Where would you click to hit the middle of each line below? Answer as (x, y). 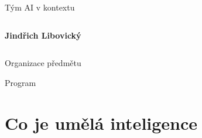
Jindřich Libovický (43, 35)
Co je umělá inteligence (101, 123)
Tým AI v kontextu (40, 7)
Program (20, 82)
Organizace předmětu (43, 63)
